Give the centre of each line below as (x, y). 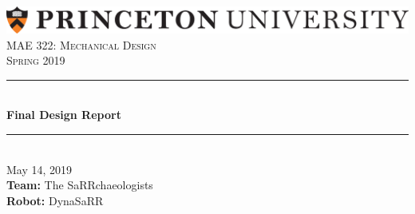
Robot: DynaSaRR (55, 200)
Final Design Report (64, 115)
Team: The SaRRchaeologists (80, 185)
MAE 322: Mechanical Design (81, 44)
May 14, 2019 (40, 169)
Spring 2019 (36, 60)
